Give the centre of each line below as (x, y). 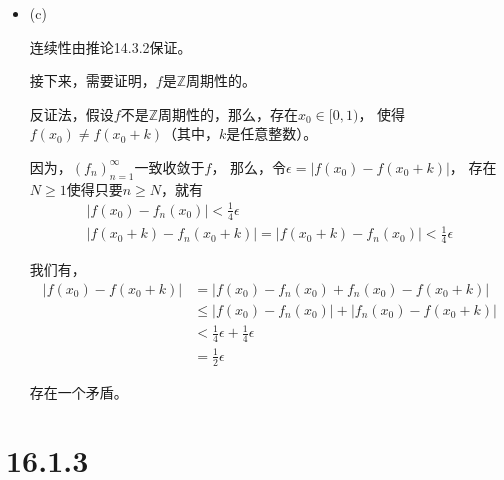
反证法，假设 (71, 113)
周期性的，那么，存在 (228, 113)
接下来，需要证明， (92, 80)
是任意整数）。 (272, 133)
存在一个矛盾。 (78, 391)
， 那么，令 (249, 166)
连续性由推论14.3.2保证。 (110, 46)
